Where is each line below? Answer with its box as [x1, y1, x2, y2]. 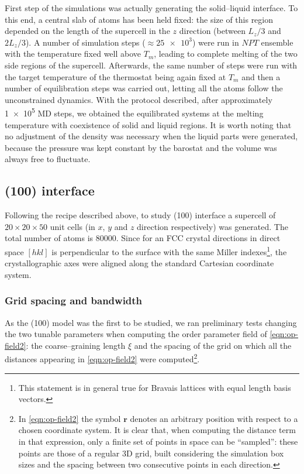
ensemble [261, 36, 293, 48]
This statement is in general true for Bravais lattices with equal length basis [18, 381, 291, 393]
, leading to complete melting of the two [154, 47, 298, 60]
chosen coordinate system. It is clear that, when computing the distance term [18, 424, 296, 436]
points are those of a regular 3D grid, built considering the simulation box [18, 446, 284, 459]
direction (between [179, 25, 246, 37]
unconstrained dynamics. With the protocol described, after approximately [5, 93, 272, 105]
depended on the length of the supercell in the [5, 25, 170, 37]
